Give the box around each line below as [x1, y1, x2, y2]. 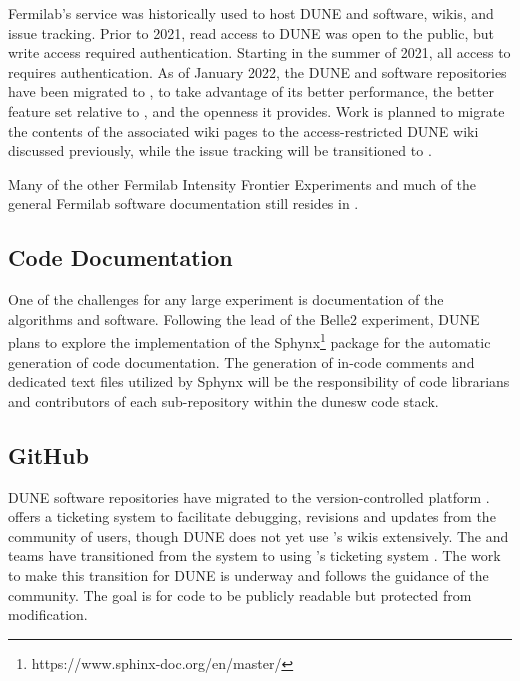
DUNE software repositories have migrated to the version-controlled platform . [8, 486, 490, 507]
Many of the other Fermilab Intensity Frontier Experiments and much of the [8, 173, 477, 194]
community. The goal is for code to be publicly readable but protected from [8, 584, 472, 605]
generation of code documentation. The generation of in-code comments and [8, 351, 475, 372]
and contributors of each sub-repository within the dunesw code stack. [8, 390, 439, 411]
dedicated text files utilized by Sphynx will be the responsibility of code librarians [8, 371, 510, 392]
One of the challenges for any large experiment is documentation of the [8, 289, 444, 310]
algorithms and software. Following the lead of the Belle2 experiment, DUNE [8, 308, 480, 329]
